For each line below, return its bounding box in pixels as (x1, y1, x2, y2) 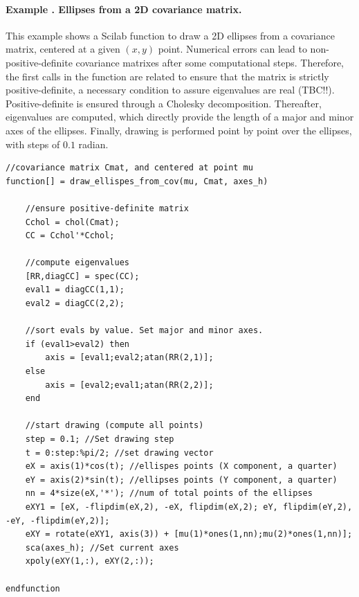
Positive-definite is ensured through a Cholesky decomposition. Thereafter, (6, 96, 322, 110)
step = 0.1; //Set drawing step (25, 434, 174, 445)
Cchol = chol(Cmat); (25, 217, 120, 227)
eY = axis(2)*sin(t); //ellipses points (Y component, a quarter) (25, 474, 338, 485)
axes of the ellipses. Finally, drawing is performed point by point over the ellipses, (6, 123, 352, 137)
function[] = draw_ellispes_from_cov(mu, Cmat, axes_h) (6, 176, 268, 186)
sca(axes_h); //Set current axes (25, 542, 179, 553)
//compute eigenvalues (25, 258, 129, 268)
